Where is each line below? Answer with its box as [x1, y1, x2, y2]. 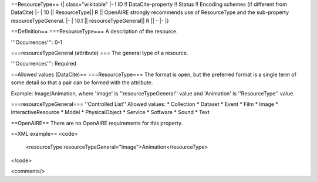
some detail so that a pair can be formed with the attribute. [11, 79, 153, 86]
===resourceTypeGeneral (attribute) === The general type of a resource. [11, 49, 188, 56]
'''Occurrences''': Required [11, 60, 76, 67]
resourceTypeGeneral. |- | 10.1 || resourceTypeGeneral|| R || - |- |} [11, 17, 170, 24]
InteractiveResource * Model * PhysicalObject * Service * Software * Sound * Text [11, 109, 210, 116]
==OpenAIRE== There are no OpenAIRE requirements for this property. [11, 119, 183, 126]
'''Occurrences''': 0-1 [11, 39, 63, 46]
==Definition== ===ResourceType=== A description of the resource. [11, 28, 178, 35]
